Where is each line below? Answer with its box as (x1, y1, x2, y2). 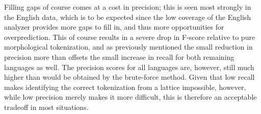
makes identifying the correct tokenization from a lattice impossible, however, (4, 81, 246, 92)
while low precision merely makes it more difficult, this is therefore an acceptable (4, 92, 257, 102)
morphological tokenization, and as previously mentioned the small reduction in (4, 41, 253, 52)
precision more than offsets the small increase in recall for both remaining (4, 51, 234, 62)
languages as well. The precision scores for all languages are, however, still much (4, 61, 254, 72)
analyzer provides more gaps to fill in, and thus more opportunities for (4, 21, 224, 32)
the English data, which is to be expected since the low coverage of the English (4, 11, 251, 22)
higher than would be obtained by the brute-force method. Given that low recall (4, 72, 255, 82)
